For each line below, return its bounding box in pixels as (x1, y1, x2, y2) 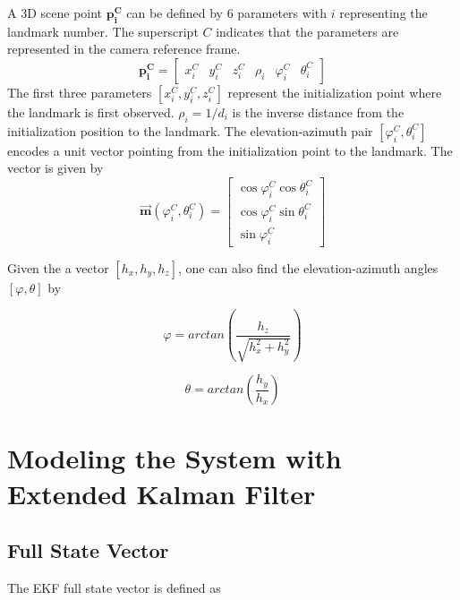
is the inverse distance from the (232, 102, 405, 121)
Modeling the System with (7, 440, 342, 476)
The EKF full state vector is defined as (7, 578, 221, 596)
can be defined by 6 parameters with (126, 4, 328, 21)
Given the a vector (7, 258, 109, 277)
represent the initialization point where (227, 82, 442, 101)
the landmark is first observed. (7, 102, 175, 121)
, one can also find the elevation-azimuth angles (178, 258, 439, 277)
